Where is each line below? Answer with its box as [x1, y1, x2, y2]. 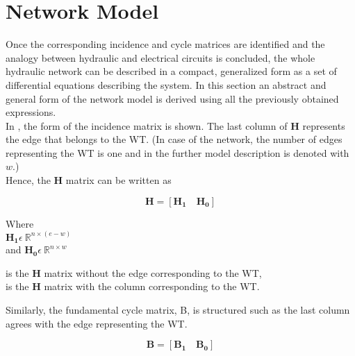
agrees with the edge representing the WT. [6, 316, 188, 330]
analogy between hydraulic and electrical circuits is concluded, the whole [6, 50, 315, 65]
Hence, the [6, 173, 51, 187]
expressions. [6, 105, 56, 119]
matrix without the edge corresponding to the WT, [44, 265, 262, 280]
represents [302, 118, 345, 133]
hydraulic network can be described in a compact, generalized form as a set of [6, 64, 337, 78]
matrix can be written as [65, 173, 172, 187]
